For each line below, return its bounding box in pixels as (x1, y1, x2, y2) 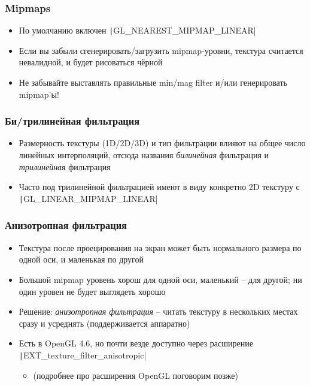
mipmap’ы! (19, 88, 59, 100)
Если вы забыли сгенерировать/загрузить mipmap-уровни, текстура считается (19, 44, 303, 56)
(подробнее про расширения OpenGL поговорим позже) (33, 369, 238, 381)
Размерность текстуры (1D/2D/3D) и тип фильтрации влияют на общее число (19, 137, 306, 149)
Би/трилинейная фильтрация (5, 113, 140, 128)
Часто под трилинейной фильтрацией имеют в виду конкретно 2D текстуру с (19, 180, 300, 193)
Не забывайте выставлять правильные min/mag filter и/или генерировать (19, 76, 287, 89)
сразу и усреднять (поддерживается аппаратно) (19, 316, 190, 329)
